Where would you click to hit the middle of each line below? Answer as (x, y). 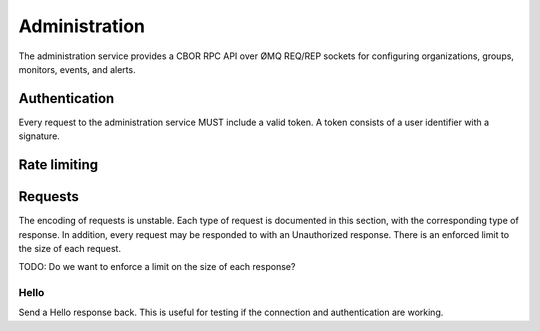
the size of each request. (70, 248)
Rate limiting (58, 165)
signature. (39, 136)
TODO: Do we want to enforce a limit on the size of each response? (157, 267)
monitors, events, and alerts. (77, 69)
